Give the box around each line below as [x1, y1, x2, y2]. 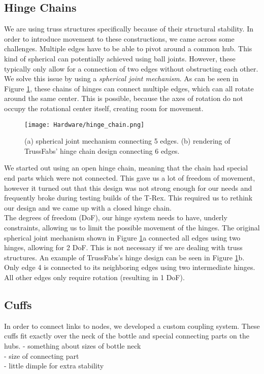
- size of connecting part [4, 350, 79, 361]
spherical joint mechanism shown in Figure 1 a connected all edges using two [4, 232, 241, 243]
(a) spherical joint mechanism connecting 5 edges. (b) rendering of [24, 135, 230, 146]
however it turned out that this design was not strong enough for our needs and [4, 182, 252, 193]
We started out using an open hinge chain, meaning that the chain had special [4, 162, 248, 173]
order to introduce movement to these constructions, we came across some [4, 33, 235, 44]
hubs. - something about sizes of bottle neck [4, 340, 141, 351]
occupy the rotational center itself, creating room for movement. [4, 103, 204, 113]
